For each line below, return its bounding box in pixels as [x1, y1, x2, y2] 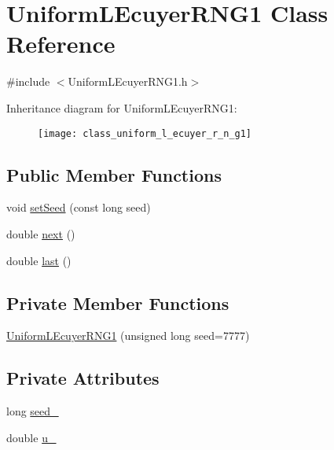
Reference [6, 28, 116, 60]
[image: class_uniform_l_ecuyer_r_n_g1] [38, 127, 252, 139]
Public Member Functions [6, 162, 222, 186]
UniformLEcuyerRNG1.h [68, 73, 188, 90]
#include [6, 73, 50, 90]
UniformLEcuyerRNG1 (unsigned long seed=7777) [6, 327, 250, 344]
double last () [6, 252, 72, 268]
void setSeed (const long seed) [6, 199, 151, 216]
